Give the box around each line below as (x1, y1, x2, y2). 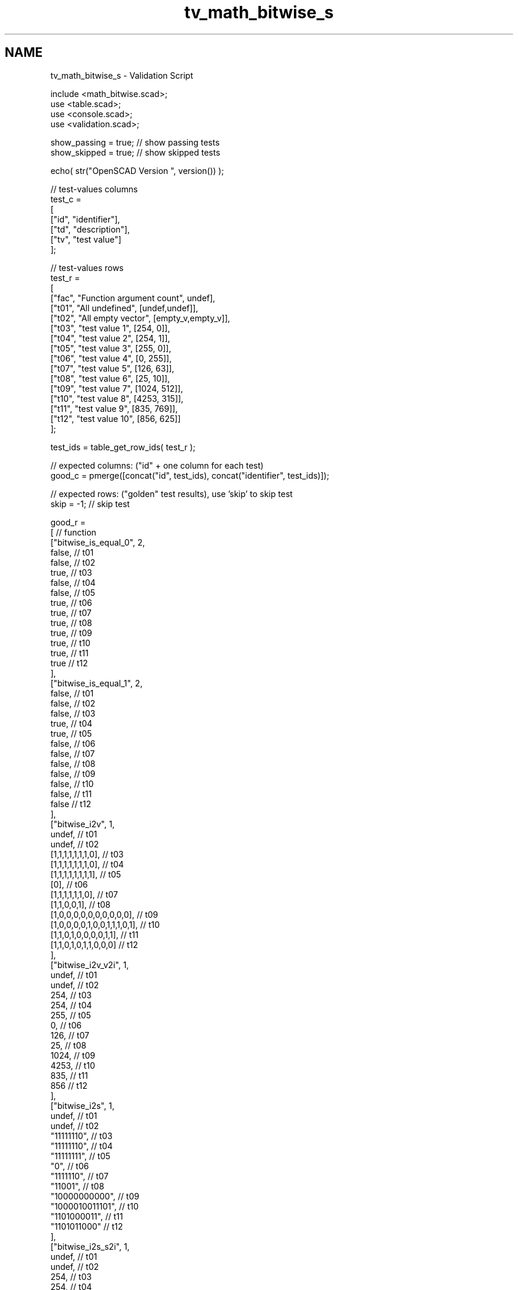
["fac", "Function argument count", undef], (50, 292, 215, 303)
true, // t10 (50, 637, 90, 648)
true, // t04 (50, 718, 93, 728)
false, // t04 (50, 577, 96, 588)
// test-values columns (50, 183, 138, 194)
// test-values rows (50, 262, 124, 273)
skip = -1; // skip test (50, 498, 130, 509)
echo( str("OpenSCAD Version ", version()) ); (50, 165, 224, 176)
